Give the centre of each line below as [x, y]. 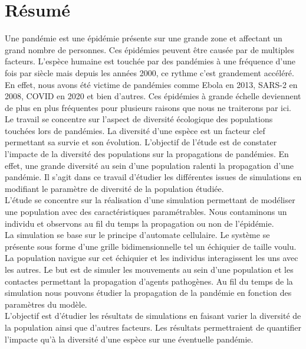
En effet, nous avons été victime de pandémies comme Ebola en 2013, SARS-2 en [151, 84]
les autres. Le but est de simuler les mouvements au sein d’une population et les [149, 269]
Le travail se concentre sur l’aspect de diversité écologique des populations [139, 119]
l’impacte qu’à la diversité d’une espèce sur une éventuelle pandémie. [129, 339]
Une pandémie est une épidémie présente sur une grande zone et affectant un [144, 38]
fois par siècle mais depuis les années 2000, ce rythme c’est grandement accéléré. [149, 72]
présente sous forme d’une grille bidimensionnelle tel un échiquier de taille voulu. [151, 246]
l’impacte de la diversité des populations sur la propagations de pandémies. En [147, 154]
